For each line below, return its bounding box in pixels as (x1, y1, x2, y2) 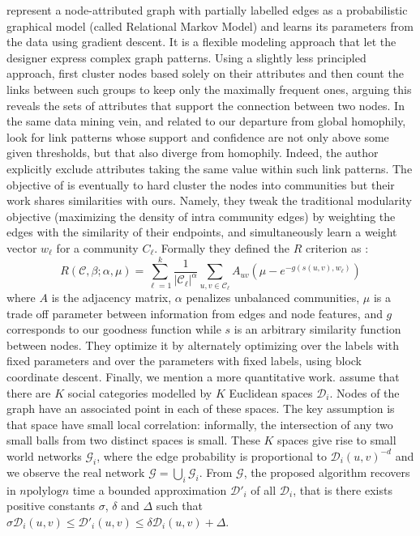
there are (6, 384, 51, 401)
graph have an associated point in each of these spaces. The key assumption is (6, 400, 395, 417)
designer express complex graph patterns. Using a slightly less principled (6, 49, 366, 66)
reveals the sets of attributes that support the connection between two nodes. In (6, 96, 405, 113)
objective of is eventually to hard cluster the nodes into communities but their (6, 176, 395, 193)
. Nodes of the (329, 384, 400, 401)
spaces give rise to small (277, 432, 396, 449)
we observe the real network (6, 463, 145, 480)
